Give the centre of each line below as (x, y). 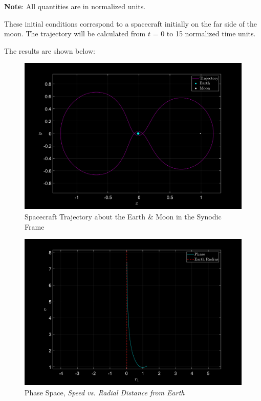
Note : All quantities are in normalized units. (75, 6)
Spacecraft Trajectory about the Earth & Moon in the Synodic (123, 217)
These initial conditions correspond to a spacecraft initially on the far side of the (131, 23)
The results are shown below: (50, 50)
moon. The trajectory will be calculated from (75, 34)
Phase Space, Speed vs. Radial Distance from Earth (105, 392)
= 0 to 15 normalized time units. (204, 34)
